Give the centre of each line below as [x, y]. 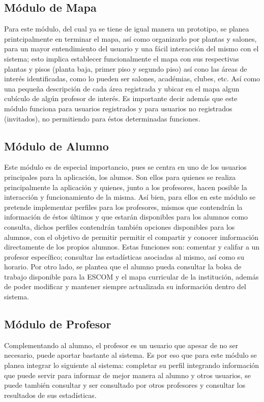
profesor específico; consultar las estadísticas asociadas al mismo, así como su [124, 256]
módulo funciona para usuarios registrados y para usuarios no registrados [118, 108]
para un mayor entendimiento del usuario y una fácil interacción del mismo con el [131, 49]
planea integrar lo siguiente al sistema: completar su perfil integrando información [132, 365]
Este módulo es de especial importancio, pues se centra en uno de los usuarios [125, 167]
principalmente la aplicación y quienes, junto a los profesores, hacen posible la [126, 187]
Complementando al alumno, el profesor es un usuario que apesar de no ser [121, 345]
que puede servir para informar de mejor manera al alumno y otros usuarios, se [127, 375]
